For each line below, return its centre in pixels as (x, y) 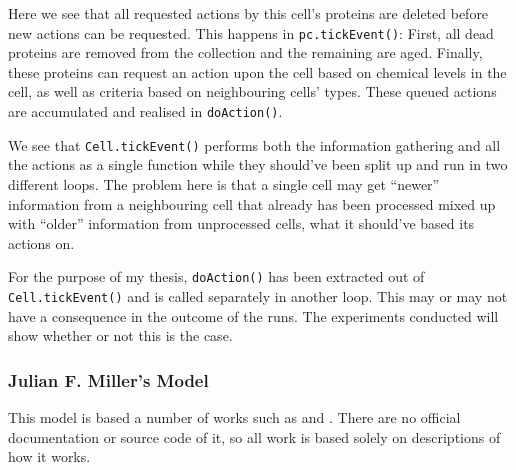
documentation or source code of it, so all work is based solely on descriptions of (254, 436)
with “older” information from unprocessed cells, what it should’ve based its (241, 223)
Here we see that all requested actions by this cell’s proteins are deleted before (248, 13)
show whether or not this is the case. (120, 335)
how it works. (49, 456)
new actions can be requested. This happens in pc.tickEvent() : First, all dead (251, 32)
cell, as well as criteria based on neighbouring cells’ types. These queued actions (252, 91)
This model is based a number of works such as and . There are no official (234, 417)
